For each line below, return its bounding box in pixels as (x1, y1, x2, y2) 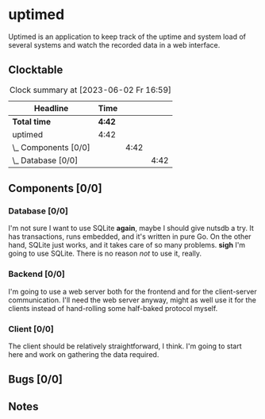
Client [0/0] (8, 323, 54, 334)
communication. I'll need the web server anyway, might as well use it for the (8, 295, 256, 305)
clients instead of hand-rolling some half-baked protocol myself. (8, 303, 218, 313)
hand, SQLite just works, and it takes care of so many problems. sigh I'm (8, 240, 246, 250)
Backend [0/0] (8, 268, 65, 279)
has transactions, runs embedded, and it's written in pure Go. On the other (8, 232, 252, 241)
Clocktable (8, 63, 63, 77)
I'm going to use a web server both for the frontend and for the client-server (8, 286, 257, 296)
